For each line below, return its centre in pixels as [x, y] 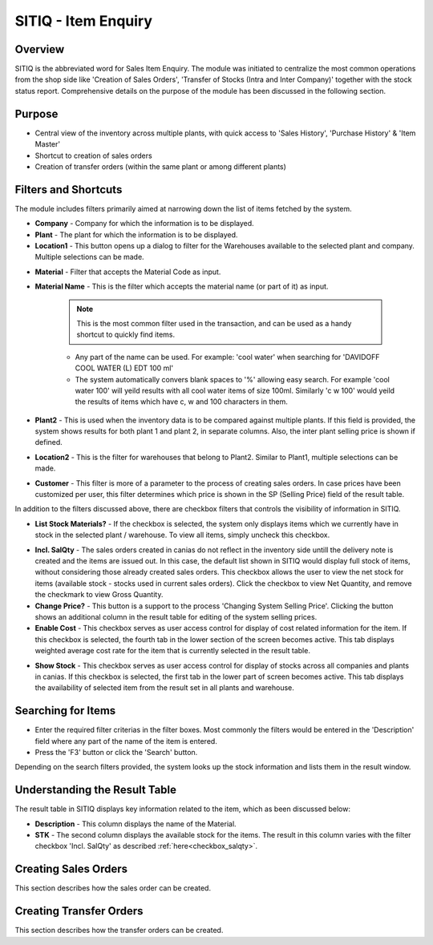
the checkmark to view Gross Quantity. [99, 595]
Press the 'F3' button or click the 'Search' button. [116, 752]
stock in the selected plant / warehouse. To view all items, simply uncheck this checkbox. [182, 535]
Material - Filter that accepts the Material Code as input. [128, 272]
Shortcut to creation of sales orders [93, 155]
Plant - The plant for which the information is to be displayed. [136, 234]
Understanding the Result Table [95, 790]
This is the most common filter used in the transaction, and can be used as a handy [214, 323]
